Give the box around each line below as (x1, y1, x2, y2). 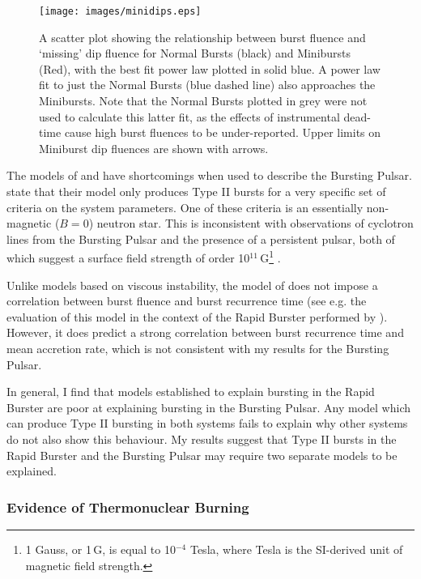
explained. (6, 462, 57, 479)
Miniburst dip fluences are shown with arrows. (39, 139, 269, 156)
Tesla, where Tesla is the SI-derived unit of (189, 540, 403, 557)
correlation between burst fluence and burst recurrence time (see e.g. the (6, 292, 367, 309)
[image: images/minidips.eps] (39, 6, 202, 17)
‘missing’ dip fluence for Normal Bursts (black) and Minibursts (39, 45, 351, 62)
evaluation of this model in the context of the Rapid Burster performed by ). (6, 308, 388, 325)
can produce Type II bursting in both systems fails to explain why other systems (6, 415, 408, 432)
